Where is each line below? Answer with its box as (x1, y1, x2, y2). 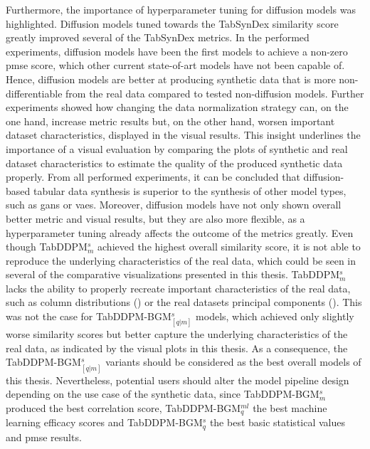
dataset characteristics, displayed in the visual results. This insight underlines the (6, 127, 361, 142)
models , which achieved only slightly (196, 309, 354, 324)
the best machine (253, 400, 327, 415)
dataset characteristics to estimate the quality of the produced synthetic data (6, 155, 343, 170)
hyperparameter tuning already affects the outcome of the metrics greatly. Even (6, 225, 354, 240)
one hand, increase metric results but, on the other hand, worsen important (6, 113, 335, 128)
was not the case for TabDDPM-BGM (6, 309, 171, 324)
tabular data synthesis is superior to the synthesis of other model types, (33, 183, 347, 198)
